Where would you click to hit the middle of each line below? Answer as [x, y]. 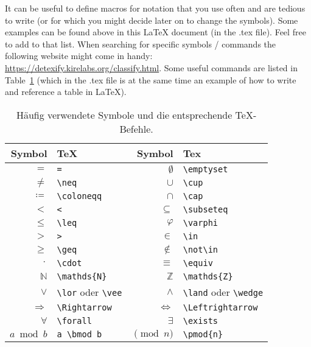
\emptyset [205, 169]
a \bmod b [79, 334]
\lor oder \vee [89, 292]
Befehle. [136, 128]
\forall [74, 321]
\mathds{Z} [208, 276]
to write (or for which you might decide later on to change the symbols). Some [152, 20]
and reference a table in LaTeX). [66, 92]
